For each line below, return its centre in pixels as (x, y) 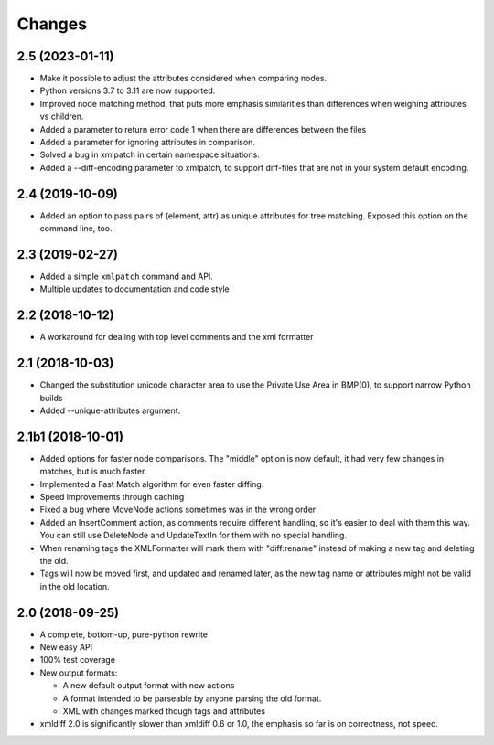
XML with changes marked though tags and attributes (164, 711)
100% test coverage (78, 660)
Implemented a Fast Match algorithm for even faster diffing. (152, 484)
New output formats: (79, 673)
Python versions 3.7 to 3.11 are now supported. (128, 90)
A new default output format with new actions (149, 686)
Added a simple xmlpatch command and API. (127, 276)
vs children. (62, 117)
